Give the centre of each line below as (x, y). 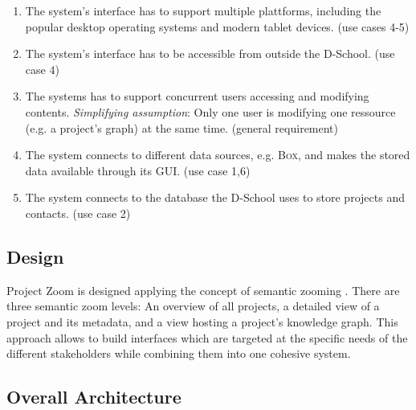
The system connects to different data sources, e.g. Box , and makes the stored (218, 155)
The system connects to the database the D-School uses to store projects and (215, 197)
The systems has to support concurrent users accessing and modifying (197, 96)
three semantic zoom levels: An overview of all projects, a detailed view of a (193, 306)
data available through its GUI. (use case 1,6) (138, 170)
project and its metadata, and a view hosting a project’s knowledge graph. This (202, 321)
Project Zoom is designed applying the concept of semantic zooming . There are (203, 290)
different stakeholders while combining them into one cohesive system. (179, 353)
